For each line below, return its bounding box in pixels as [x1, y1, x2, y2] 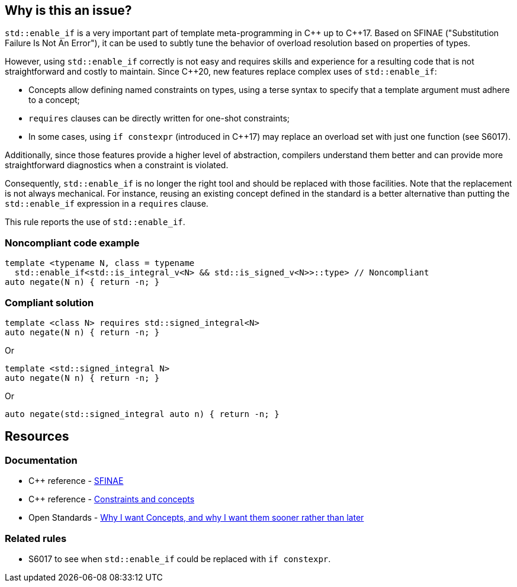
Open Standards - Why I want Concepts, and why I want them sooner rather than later [28, 512, 364, 523]
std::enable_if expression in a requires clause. [5, 198, 208, 209]
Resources [5, 429, 69, 444]
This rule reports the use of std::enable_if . [5, 217, 185, 227]
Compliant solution [5, 296, 94, 309]
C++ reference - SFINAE [28, 476, 124, 486]
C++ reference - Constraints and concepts [28, 494, 195, 505]
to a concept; [28, 95, 80, 105]
